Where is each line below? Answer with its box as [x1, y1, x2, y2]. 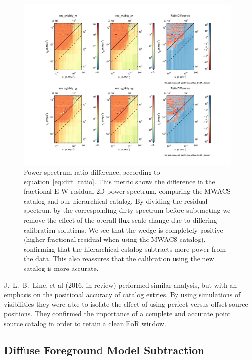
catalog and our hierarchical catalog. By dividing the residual [24, 195, 208, 206]
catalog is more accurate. [24, 263, 99, 273]
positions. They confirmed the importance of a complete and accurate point [4, 308, 231, 319]
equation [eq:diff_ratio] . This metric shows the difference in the [24, 176, 215, 186]
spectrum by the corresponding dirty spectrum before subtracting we [24, 205, 231, 215]
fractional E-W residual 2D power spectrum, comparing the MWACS [24, 186, 231, 196]
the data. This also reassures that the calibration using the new [24, 253, 214, 264]
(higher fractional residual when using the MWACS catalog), [24, 234, 206, 244]
